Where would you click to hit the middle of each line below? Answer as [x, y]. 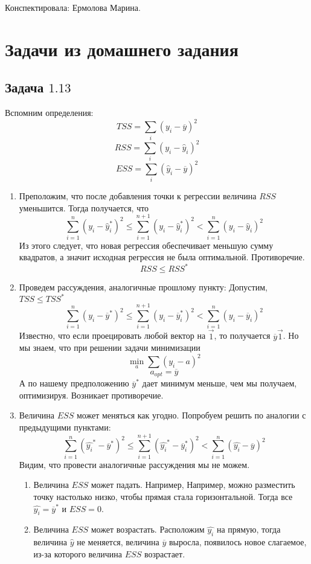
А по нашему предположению [74, 383]
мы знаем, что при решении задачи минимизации [110, 348]
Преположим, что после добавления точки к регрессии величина [138, 196]
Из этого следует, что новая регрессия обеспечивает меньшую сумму [146, 245]
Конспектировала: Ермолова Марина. [73, 7]
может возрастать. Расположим [148, 529]
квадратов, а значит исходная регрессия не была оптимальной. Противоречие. [162, 257]
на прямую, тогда [248, 529]
